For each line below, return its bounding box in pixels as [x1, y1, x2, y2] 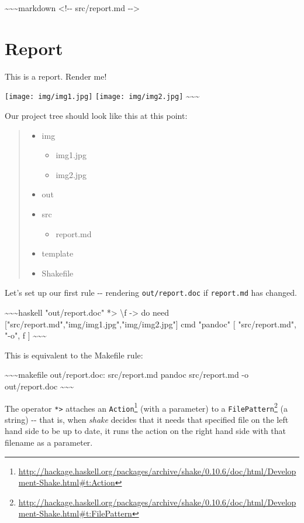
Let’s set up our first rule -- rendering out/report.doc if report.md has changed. [5, 286, 297, 299]
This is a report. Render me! [5, 70, 107, 82]
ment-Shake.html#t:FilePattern [18, 507, 132, 519]
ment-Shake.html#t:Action [18, 476, 115, 488]
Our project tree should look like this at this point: [5, 109, 188, 121]
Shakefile [42, 266, 74, 279]
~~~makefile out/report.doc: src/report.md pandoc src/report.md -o [5, 368, 249, 381]
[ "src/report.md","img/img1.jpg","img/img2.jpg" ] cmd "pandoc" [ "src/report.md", [5, 317, 296, 330]
